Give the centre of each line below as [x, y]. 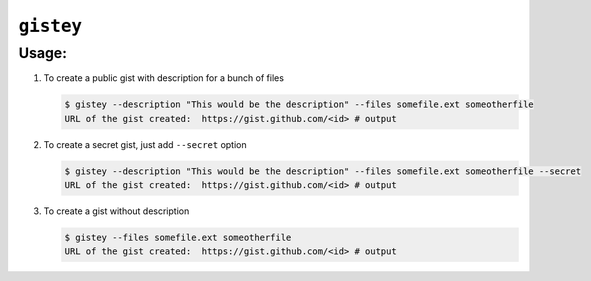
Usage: [42, 53]
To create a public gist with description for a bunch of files [164, 78]
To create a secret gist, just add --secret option [145, 144]
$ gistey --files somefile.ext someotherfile [178, 238]
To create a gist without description [116, 211]
